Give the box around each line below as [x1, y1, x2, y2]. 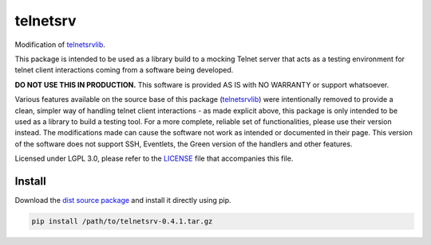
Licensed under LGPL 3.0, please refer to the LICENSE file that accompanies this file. [14, 154, 294, 163]
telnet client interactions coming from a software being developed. [14, 65, 234, 75]
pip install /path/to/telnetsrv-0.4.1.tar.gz [31, 216, 213, 226]
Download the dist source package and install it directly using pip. [14, 195, 231, 204]
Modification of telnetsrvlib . [14, 40, 105, 49]
